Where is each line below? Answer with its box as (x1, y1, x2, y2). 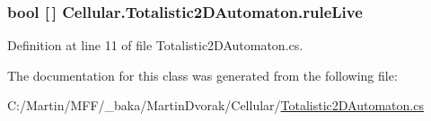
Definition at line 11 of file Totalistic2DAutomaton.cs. (7, 36, 303, 55)
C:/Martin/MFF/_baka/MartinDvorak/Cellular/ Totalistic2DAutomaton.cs (7, 96, 424, 115)
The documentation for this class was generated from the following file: (7, 65, 398, 84)
